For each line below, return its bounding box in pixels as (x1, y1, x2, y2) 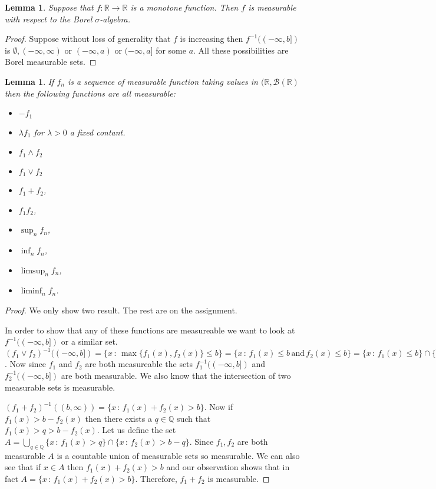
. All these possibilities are (193, 44, 289, 56)
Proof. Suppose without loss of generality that (5, 32, 171, 45)
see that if (5, 461, 41, 473)
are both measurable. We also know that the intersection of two (61, 369, 291, 381)
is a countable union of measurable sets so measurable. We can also (57, 449, 300, 461)
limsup (21, 266, 45, 275)
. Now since (5, 358, 47, 370)
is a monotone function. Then (130, 1, 239, 13)
